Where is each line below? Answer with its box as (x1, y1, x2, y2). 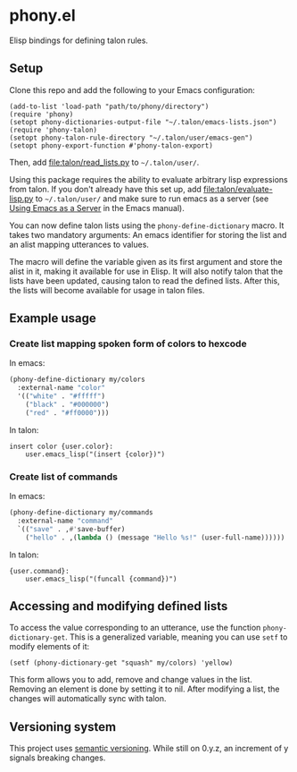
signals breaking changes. (9, 752, 106, 763)
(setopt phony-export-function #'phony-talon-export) (9, 140, 214, 150)
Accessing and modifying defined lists (9, 598, 228, 614)
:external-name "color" (17, 384, 105, 393)
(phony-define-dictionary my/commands (9, 508, 153, 517)
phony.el (9, 5, 76, 26)
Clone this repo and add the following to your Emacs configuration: (9, 84, 256, 95)
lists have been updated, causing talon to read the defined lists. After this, (9, 275, 280, 286)
